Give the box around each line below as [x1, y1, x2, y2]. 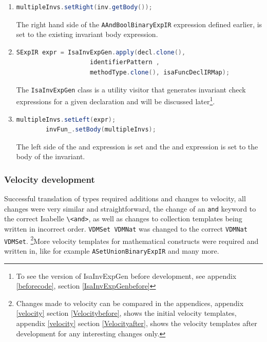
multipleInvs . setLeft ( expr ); [16, 116, 116, 123]
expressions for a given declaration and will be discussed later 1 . [16, 94, 215, 106]
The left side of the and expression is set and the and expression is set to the [16, 141, 258, 151]
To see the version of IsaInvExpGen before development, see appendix [16, 270, 237, 281]
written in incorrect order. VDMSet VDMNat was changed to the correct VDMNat [4, 223, 247, 234]
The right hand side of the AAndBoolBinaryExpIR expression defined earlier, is [16, 18, 262, 29]
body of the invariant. [16, 151, 85, 162]
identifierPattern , [89, 59, 160, 66]
